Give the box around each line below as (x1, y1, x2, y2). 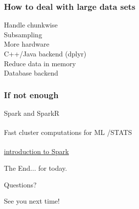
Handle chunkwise (4, 20, 58, 30)
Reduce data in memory (4, 58, 76, 68)
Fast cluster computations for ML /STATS (4, 127, 132, 137)
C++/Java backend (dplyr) (4, 49, 87, 58)
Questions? (4, 179, 37, 189)
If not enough (4, 88, 59, 101)
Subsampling (4, 29, 42, 39)
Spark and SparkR (4, 108, 60, 118)
